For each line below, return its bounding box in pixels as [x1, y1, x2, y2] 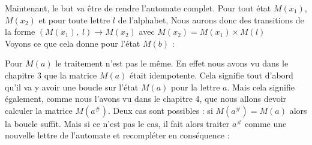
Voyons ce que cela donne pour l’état [5, 37, 140, 49]
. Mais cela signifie [227, 80, 295, 93]
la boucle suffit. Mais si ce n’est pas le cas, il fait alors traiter [5, 117, 230, 129]
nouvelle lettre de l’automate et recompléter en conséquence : [5, 129, 230, 141]
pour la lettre [171, 80, 220, 93]
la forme [5, 25, 35, 38]
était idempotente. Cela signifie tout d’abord [130, 68, 293, 81]
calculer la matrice [5, 104, 73, 116]
